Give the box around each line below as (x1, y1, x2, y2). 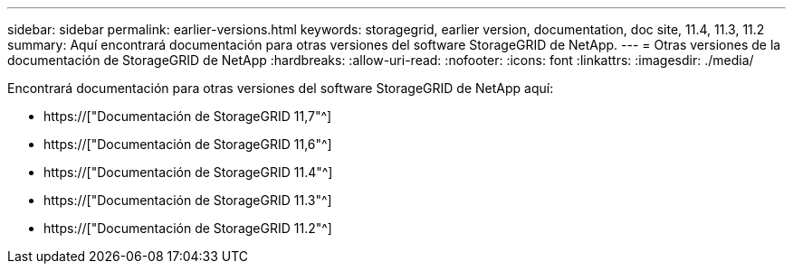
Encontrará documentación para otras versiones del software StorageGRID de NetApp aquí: (7, 80, 554, 96)
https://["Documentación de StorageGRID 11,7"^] (43, 108, 332, 124)
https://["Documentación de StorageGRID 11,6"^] (43, 136, 332, 152)
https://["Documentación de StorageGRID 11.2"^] (43, 220, 332, 236)
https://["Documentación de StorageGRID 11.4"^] (43, 164, 333, 180)
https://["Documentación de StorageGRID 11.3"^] (43, 192, 332, 208)
